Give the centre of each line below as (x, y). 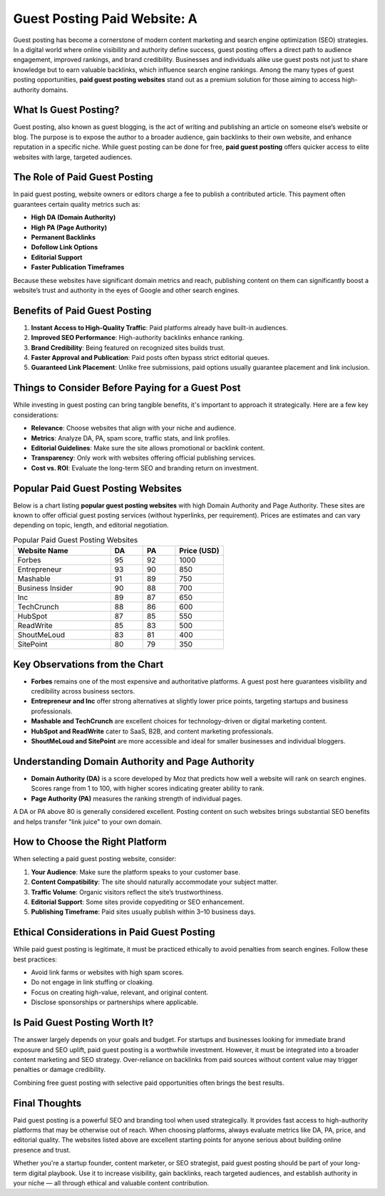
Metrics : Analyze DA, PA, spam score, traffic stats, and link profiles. (131, 438)
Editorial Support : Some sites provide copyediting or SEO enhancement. (138, 902)
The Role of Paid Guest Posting (83, 177)
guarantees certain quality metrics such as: (77, 204)
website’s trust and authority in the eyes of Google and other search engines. (127, 290)
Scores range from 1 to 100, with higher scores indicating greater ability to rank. (148, 788)
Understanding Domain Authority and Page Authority (134, 762)
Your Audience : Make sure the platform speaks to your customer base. (135, 872)
